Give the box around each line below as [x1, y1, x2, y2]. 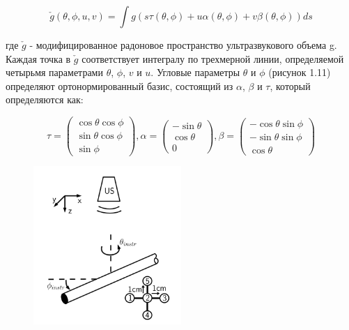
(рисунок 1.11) [268, 65, 331, 80]
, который [270, 78, 311, 93]
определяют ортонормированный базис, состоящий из [6, 78, 233, 93]
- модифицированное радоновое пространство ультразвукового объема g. [29, 38, 337, 52]
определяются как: [6, 92, 84, 107]
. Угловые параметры [150, 65, 240, 80]
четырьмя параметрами [6, 65, 103, 80]
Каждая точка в [6, 51, 71, 66]
